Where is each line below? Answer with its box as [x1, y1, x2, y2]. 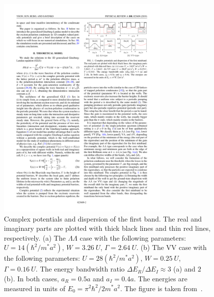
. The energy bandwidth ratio [35, 264, 125, 274]
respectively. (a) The [4, 232, 66, 243]
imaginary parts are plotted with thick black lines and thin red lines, [4, 223, 211, 233]
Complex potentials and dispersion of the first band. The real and [4, 213, 202, 223]
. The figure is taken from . [120, 283, 203, 293]
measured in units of [4, 283, 66, 293]
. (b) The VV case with [136, 242, 207, 252]
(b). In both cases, [4, 273, 59, 283]
